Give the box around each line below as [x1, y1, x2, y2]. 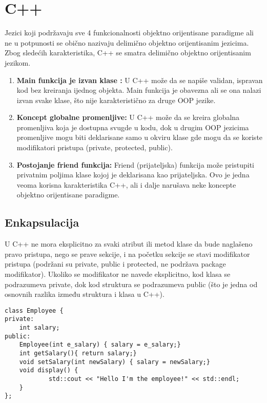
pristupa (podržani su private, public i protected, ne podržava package [5, 258, 226, 269]
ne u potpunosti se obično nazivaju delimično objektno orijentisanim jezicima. [5, 37, 249, 48]
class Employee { [5, 307, 64, 314]
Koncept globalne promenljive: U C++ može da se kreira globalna [16, 112, 240, 123]
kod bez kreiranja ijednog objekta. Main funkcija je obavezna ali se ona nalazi [16, 85, 261, 95]
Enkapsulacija [5, 214, 79, 230]
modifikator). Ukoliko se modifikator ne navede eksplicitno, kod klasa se [5, 269, 231, 279]
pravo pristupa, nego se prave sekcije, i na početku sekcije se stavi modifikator [5, 248, 250, 259]
